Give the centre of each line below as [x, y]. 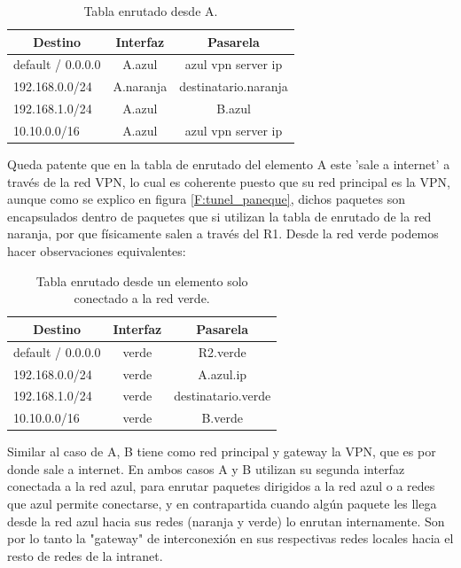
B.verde [222, 418]
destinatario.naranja [234, 86]
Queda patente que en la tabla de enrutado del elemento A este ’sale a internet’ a [229, 164]
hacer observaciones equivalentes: [97, 251]
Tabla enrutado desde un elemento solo [142, 280]
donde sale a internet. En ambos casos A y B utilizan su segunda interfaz [206, 468]
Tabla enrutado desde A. [151, 11]
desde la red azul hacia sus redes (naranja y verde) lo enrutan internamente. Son [226, 521]
